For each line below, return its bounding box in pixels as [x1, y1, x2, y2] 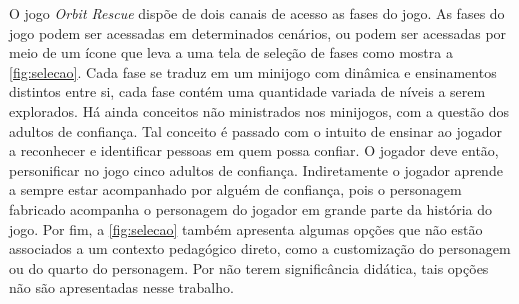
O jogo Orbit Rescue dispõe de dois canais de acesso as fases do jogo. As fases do [9, 3, 505, 23]
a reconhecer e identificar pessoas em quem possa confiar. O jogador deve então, [9, 140, 499, 161]
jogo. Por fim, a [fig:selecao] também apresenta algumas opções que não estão [9, 218, 483, 239]
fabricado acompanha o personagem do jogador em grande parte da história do [9, 198, 493, 219]
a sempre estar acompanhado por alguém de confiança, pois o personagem [9, 179, 462, 200]
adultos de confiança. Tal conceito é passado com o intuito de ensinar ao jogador [9, 120, 503, 141]
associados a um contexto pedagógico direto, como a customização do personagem [9, 238, 511, 259]
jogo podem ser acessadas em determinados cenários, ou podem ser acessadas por [9, 22, 507, 43]
